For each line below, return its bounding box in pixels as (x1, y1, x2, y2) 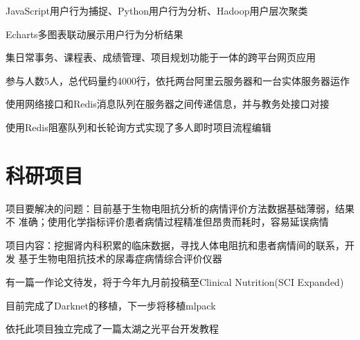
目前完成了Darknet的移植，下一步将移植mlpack (6, 298, 216, 312)
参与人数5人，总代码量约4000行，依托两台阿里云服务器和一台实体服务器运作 (6, 73, 350, 87)
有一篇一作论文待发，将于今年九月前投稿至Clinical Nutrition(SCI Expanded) (6, 275, 344, 289)
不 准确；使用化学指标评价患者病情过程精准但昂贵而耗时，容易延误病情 (6, 214, 329, 229)
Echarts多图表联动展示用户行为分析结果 (6, 26, 183, 41)
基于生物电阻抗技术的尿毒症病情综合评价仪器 (18, 251, 222, 266)
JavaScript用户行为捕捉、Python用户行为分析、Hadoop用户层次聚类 (6, 3, 308, 17)
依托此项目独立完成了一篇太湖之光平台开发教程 (6, 321, 219, 336)
